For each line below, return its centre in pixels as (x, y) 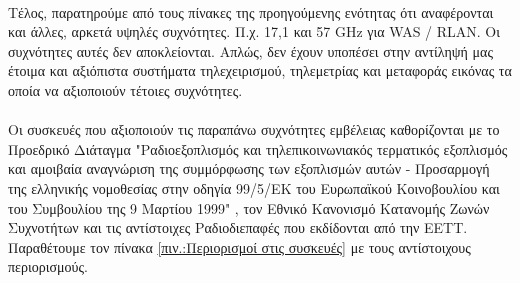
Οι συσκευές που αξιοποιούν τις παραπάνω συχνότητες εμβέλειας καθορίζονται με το (254, 129)
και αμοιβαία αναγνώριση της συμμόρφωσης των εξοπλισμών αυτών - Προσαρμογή (249, 168)
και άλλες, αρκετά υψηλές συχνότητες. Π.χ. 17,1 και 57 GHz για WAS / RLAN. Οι (254, 31)
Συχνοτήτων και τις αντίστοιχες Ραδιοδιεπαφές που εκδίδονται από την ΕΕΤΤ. (238, 227)
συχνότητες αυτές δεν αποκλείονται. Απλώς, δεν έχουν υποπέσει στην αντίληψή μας (250, 50)
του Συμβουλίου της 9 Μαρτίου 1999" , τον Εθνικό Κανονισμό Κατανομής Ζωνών (249, 207)
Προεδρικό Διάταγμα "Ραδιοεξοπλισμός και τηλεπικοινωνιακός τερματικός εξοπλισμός (258, 148)
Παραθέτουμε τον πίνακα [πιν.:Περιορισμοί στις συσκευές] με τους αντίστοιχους (239, 246)
